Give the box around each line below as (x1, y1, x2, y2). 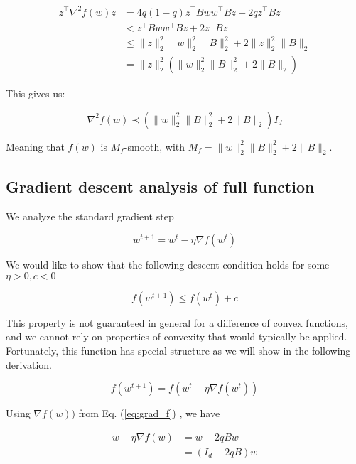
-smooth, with (124, 139, 185, 153)
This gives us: (6, 86, 65, 100)
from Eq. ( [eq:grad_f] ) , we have (78, 406, 220, 421)
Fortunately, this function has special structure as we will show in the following (6, 342, 351, 357)
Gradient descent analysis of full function (6, 175, 315, 197)
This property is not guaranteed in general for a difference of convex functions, (6, 315, 348, 330)
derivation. (6, 357, 53, 372)
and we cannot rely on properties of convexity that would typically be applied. (6, 329, 347, 344)
